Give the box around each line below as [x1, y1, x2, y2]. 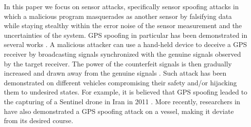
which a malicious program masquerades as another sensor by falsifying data [4, 11, 232, 21]
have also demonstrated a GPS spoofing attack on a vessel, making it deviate [4, 106, 234, 116]
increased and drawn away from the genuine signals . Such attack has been [4, 68, 227, 78]
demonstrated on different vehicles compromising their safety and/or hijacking [4, 77, 237, 87]
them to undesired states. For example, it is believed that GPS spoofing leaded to [4, 87, 248, 97]
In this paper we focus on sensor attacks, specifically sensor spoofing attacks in [4, 1, 239, 11]
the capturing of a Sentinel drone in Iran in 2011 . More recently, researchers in [4, 96, 240, 106]
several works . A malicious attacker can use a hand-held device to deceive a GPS [4, 39, 247, 49]
